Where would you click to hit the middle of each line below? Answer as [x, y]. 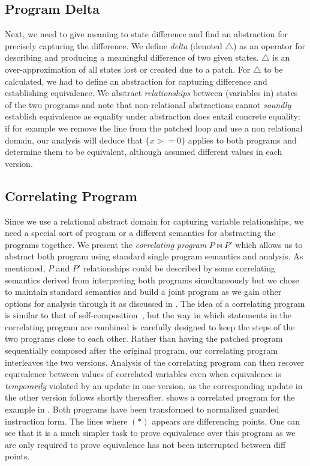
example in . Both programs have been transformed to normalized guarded [142, 409]
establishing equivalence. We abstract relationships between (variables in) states [151, 93]
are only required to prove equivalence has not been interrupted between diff [145, 444]
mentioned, [25, 268]
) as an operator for [270, 45]
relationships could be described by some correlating [179, 268]
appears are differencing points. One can [226, 421]
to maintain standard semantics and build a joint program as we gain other [143, 292]
